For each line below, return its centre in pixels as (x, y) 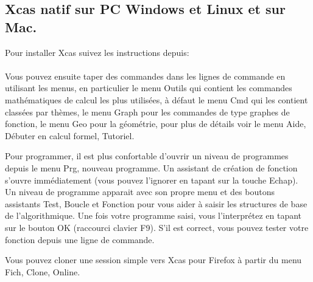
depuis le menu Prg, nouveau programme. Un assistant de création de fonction (151, 167)
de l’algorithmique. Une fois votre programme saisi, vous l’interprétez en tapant (153, 215)
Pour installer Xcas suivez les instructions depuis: (97, 52)
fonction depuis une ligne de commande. (80, 239)
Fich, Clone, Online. (43, 271)
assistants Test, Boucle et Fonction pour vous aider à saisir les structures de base (156, 203)
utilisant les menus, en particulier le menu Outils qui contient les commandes (149, 88)
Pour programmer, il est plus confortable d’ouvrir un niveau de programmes (147, 156)
